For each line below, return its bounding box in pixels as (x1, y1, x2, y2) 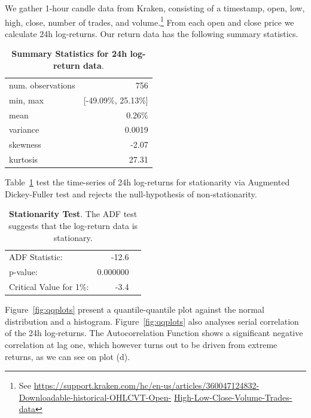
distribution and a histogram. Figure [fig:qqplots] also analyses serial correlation (5, 315, 299, 327)
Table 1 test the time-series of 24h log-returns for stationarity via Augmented (5, 176, 290, 188)
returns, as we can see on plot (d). (5, 350, 130, 362)
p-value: (9, 266, 38, 278)
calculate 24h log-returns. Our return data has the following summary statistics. (5, 27, 298, 39)
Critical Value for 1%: (9, 280, 89, 293)
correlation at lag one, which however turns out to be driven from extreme (5, 338, 278, 350)
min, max (9, 93, 44, 106)
